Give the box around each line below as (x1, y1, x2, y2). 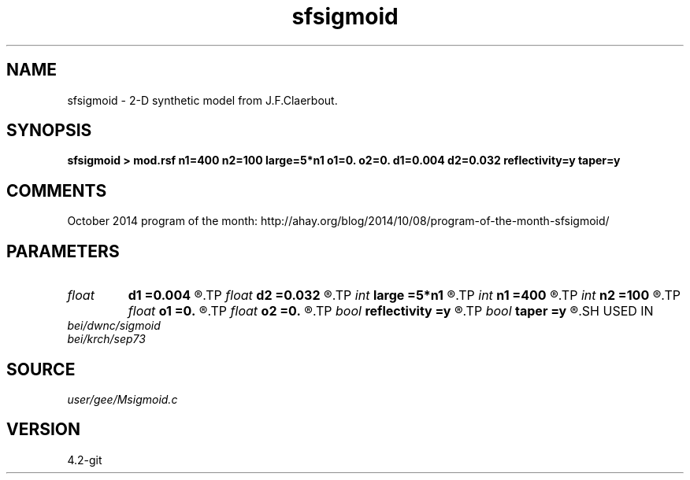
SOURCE (6, 359, 76, 379)
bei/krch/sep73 (67, 332, 146, 346)
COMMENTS (6, 180, 107, 201)
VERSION (6, 419, 81, 440)
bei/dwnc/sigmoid (67, 319, 161, 333)
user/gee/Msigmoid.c (67, 392, 178, 406)
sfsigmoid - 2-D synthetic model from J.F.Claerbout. (67, 93, 338, 107)
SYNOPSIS (6, 120, 92, 141)
